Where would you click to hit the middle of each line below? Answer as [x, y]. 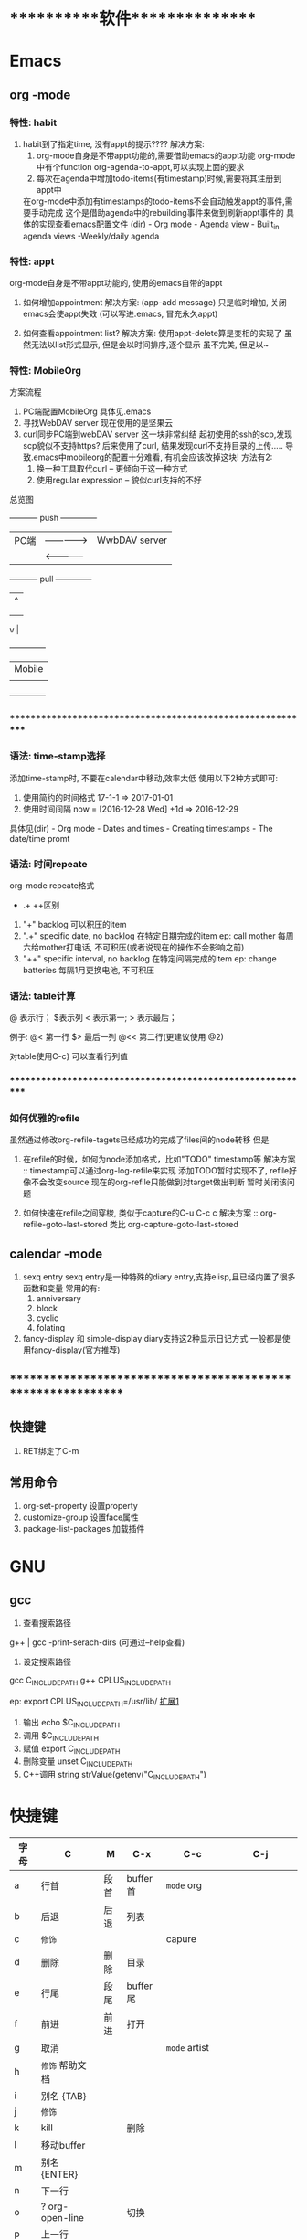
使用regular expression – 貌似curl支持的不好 [119, 480]
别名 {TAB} [64, 2096]
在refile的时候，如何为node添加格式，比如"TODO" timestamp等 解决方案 [159, 1159]
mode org [184, 1885]
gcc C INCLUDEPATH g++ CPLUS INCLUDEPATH [90, 1681]
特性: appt [32, 261]
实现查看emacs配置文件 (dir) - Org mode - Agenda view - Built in [159, 225]
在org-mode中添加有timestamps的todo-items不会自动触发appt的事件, [153, 201]
